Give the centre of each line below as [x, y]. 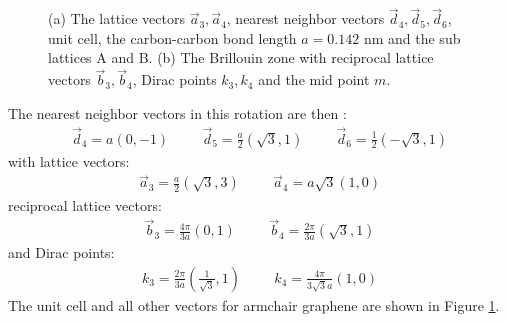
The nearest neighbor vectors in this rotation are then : [177, 112]
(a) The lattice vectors [116, 18]
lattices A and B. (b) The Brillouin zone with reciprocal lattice [241, 57]
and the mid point [314, 79]
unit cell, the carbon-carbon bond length [172, 37]
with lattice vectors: [69, 160]
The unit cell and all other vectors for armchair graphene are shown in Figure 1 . [254, 304]
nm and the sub [412, 37]
